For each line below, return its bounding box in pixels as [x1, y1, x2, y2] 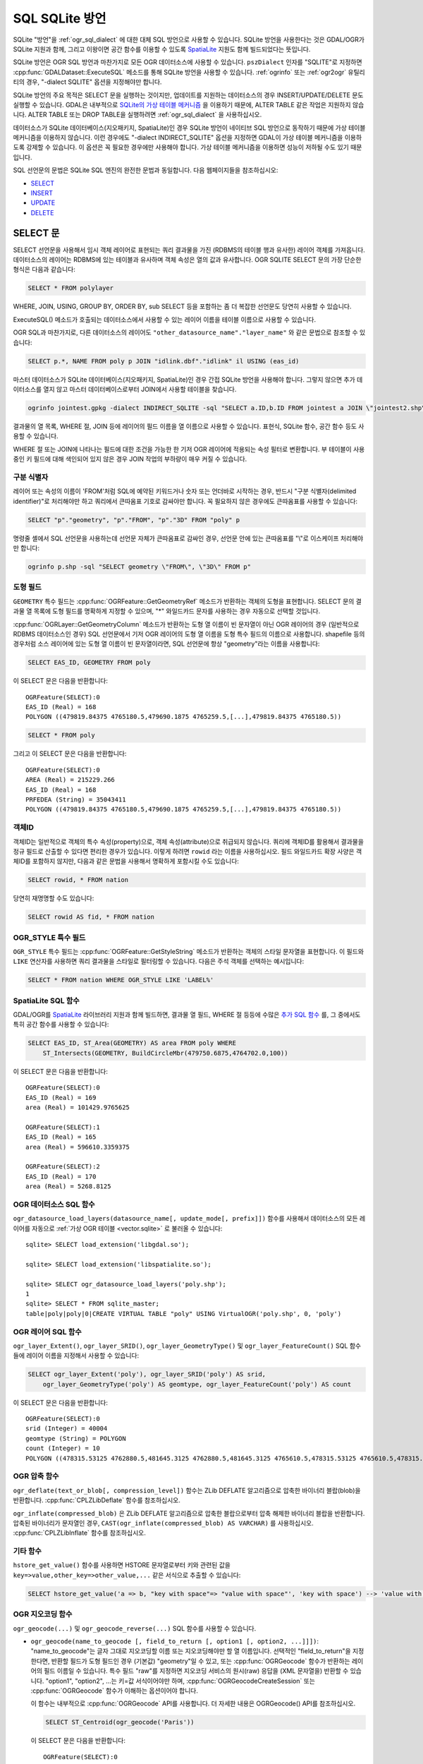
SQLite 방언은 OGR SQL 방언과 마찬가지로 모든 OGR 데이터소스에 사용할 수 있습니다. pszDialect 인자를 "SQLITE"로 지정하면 [13, 58, 362, 66]
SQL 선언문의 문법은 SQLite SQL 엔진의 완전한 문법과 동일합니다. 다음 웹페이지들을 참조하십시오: [13, 166, 278, 174]
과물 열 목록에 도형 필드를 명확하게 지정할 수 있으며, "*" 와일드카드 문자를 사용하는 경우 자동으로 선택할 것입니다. [13, 607, 321, 615]
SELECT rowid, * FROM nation [27, 876, 129, 884]
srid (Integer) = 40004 [25, 1425, 108, 1432]
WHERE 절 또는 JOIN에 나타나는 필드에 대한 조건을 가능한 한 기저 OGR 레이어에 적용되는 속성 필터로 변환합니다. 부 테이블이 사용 [13, 445, 365, 453]
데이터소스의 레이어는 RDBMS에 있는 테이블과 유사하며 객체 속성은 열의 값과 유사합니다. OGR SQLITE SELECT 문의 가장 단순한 [13, 255, 362, 264]
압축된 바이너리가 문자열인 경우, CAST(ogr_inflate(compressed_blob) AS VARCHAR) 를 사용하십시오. [13, 1518, 314, 1527]
